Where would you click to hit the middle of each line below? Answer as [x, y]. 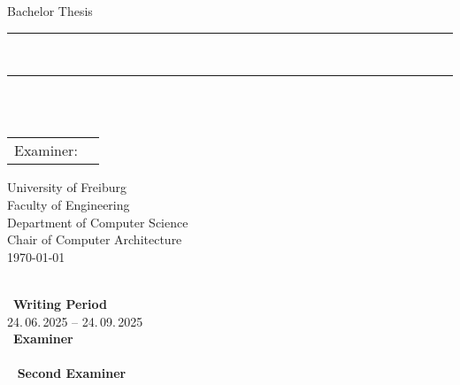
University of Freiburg [67, 187]
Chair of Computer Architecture [95, 239]
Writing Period [60, 303]
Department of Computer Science [98, 222]
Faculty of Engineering [69, 204]
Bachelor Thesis [50, 11]
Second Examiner [72, 373]
